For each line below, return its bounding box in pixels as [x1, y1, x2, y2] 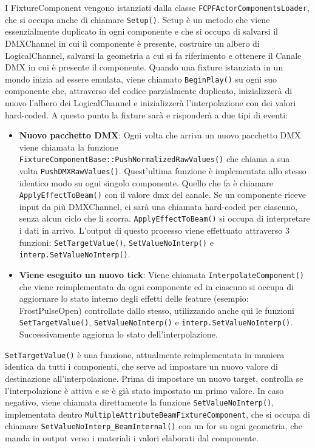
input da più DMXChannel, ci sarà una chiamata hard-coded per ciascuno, [19, 200, 298, 212]
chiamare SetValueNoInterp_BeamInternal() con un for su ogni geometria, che [5, 419, 303, 432]
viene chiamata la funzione [19, 140, 118, 153]
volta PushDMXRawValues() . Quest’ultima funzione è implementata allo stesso [19, 164, 307, 177]
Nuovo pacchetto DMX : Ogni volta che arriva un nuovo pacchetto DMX [19, 129, 301, 141]
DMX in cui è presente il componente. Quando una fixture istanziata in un [5, 61, 283, 73]
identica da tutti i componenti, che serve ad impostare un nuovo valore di [5, 360, 278, 373]
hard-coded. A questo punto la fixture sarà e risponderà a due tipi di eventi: [5, 108, 288, 121]
